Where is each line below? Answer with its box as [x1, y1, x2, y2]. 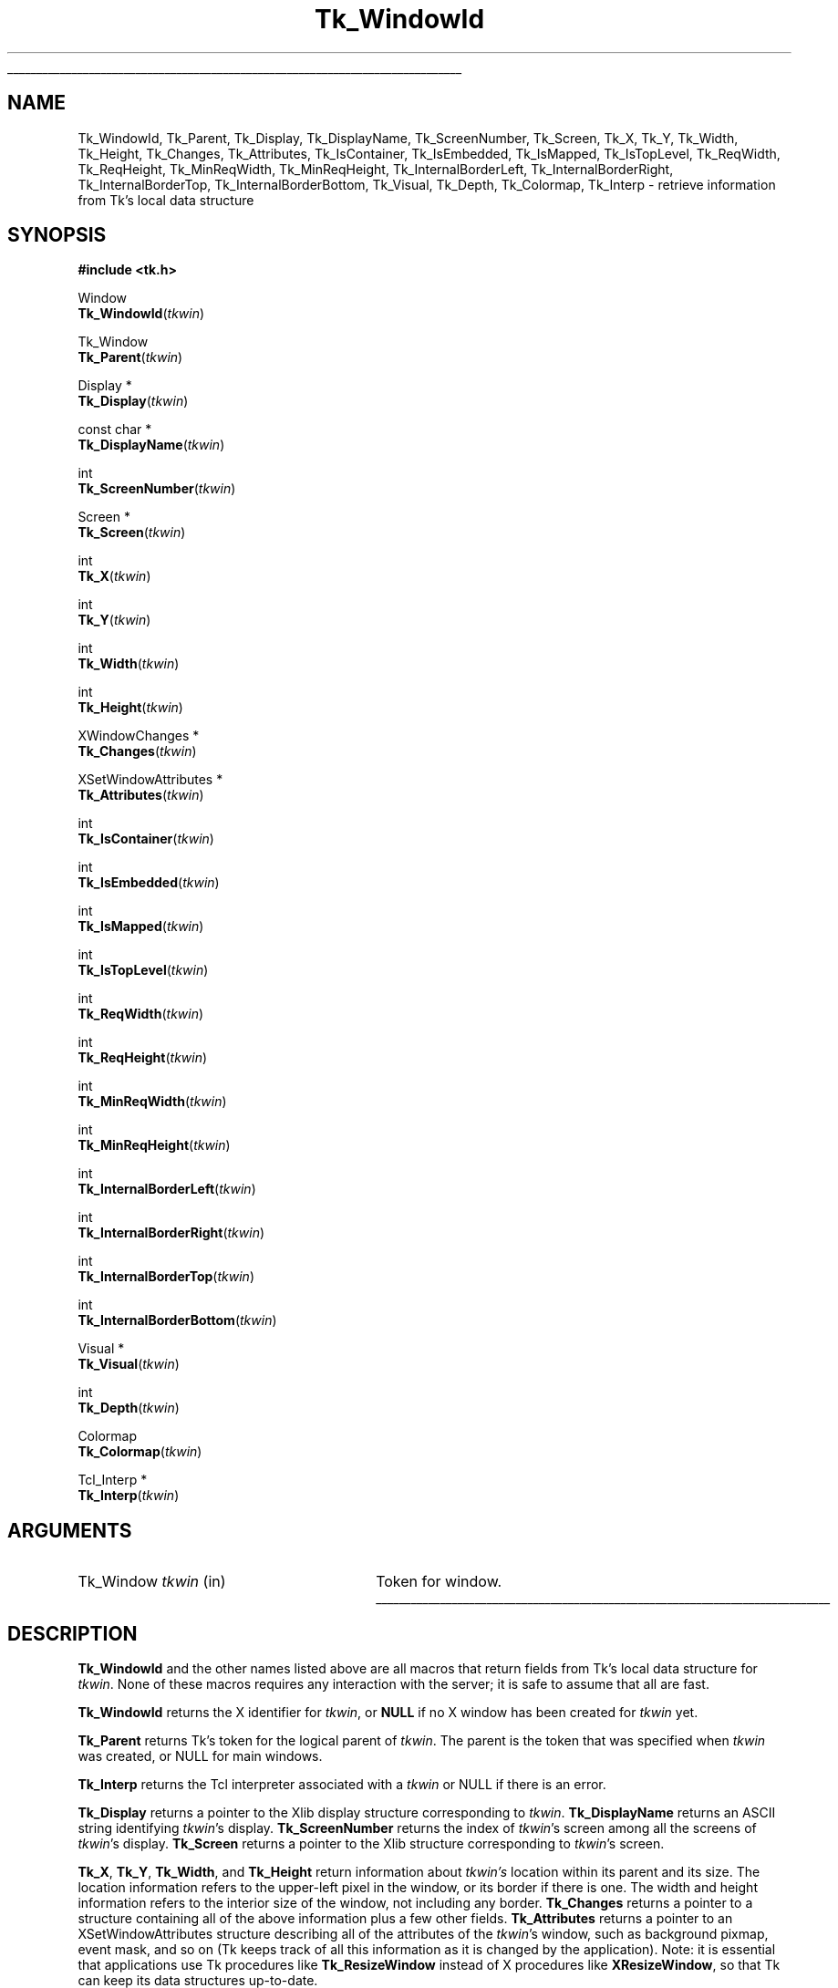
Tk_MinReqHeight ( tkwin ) [78, 1137, 231, 1154]
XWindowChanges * [78, 728, 200, 744]
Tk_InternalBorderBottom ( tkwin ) [78, 1312, 277, 1329]
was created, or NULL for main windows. [78, 1748, 323, 1765]
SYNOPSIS [7, 223, 107, 247]
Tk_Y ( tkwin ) [78, 612, 151, 628]
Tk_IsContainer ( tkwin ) [78, 831, 214, 847]
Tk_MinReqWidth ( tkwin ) [78, 1093, 227, 1110]
